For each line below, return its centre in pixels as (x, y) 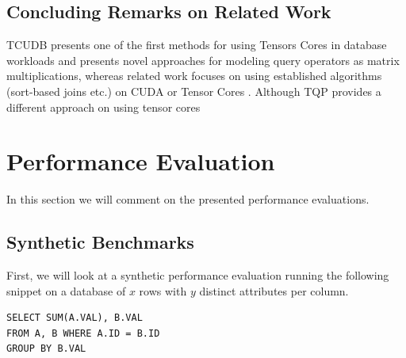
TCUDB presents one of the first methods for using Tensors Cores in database (197, 45)
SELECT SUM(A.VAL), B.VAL (75, 318)
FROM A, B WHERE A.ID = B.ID (83, 333)
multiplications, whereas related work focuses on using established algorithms (194, 76)
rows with (163, 290)
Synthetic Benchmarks (100, 242)
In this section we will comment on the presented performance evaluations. (188, 199)
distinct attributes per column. (274, 290)
